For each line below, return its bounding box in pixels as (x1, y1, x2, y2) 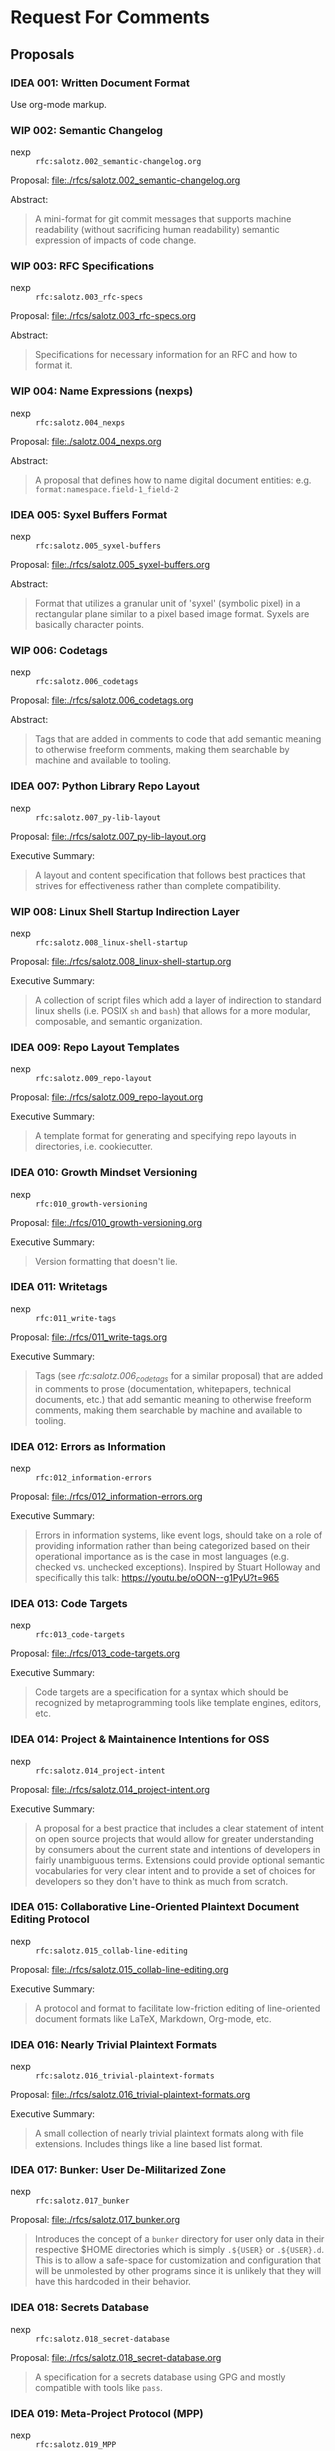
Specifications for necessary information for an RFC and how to (34, 349, 298, 361)
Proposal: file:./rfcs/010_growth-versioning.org (10, 1216, 203, 1228)
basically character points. (34, 619, 145, 631)
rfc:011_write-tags (35, 1313, 117, 1323)
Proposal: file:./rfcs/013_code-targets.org (10, 1647, 181, 1660)
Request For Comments (10, 6, 210, 29)
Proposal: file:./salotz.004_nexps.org (10, 435, 162, 447)
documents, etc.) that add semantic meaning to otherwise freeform (34, 1393, 312, 1405)
